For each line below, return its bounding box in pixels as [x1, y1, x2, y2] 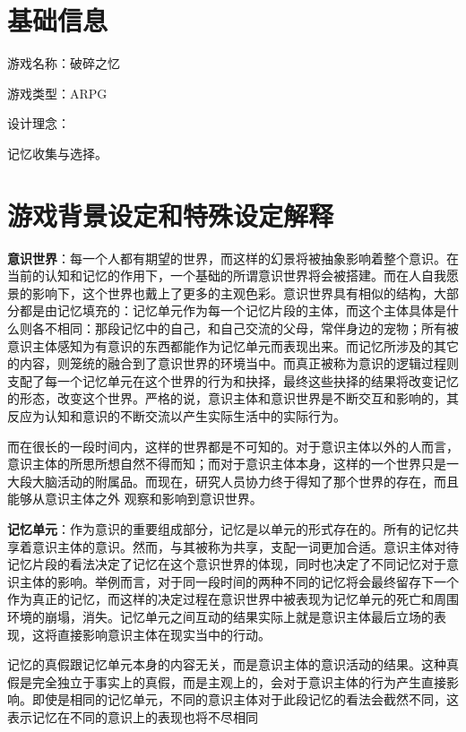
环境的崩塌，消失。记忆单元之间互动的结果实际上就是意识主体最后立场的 [7, 607, 434, 625]
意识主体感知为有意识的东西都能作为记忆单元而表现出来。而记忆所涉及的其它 [7, 336, 459, 355]
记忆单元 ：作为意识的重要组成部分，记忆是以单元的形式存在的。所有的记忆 [7, 519, 446, 538]
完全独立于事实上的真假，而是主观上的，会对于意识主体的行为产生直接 [31, 672, 446, 691]
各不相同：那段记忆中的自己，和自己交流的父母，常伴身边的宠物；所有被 [31, 319, 459, 337]
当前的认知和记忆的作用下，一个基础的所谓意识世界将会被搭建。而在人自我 [7, 266, 446, 285]
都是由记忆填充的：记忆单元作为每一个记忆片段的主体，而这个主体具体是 [19, 301, 446, 320]
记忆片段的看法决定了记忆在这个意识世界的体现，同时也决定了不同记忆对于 [7, 555, 446, 573]
